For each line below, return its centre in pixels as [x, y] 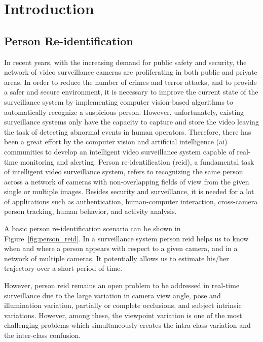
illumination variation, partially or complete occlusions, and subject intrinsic [123, 305]
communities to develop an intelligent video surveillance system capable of [119, 151]
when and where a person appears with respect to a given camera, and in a [121, 248]
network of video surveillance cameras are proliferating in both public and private [131, 72]
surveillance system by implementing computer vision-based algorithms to [119, 101]
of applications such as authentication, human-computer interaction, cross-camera [131, 201]
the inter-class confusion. [43, 335]
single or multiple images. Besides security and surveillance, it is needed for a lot [129, 191]
